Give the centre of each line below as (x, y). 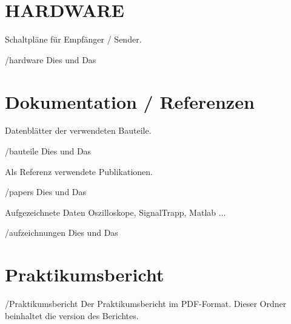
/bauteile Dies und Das (48, 151)
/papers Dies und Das (46, 192)
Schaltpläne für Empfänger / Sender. (73, 39)
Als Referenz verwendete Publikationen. (79, 171)
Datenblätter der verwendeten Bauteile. (78, 130)
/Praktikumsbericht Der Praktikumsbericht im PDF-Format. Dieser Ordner (146, 304)
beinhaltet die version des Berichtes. (72, 315)
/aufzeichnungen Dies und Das (62, 233)
